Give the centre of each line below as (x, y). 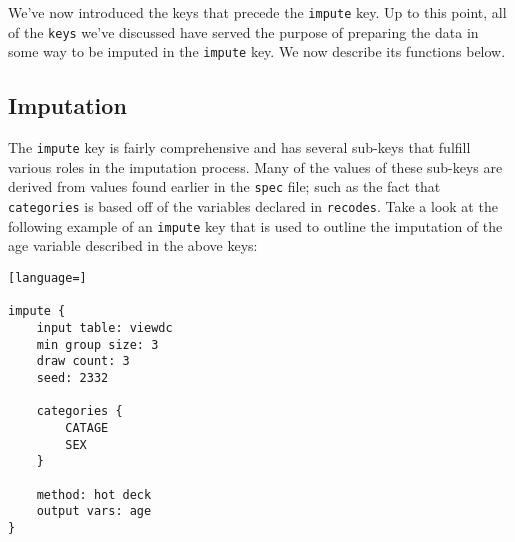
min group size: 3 (97, 344)
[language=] (47, 277)
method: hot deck (94, 494)
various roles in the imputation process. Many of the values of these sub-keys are (255, 166)
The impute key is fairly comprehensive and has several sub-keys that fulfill (239, 147)
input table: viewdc (104, 327)
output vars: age (94, 511)
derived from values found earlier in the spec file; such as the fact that (224, 186)
